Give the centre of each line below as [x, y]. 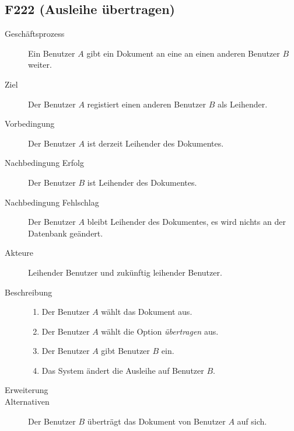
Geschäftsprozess [35, 34]
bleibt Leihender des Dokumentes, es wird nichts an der [186, 222]
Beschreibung [29, 292]
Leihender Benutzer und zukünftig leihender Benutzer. [125, 272]
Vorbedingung [30, 124]
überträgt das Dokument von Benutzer [156, 421]
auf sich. [252, 421]
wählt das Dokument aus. [147, 312]
